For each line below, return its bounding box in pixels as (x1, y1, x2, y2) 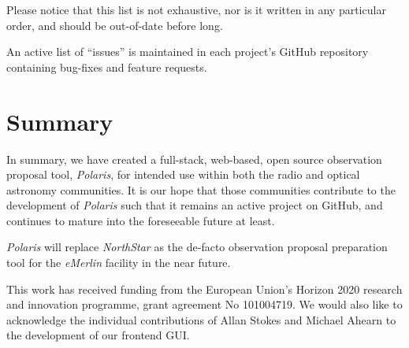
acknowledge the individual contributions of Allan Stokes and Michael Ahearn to (6, 311, 396, 328)
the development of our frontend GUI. (6, 327, 190, 343)
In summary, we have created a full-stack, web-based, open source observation (6, 150, 382, 167)
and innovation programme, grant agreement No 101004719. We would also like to (6, 296, 403, 313)
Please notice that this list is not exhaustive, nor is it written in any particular (6, 2, 386, 17)
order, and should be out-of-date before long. (6, 17, 223, 33)
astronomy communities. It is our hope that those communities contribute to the (6, 181, 396, 198)
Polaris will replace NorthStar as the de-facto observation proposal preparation (6, 239, 388, 255)
